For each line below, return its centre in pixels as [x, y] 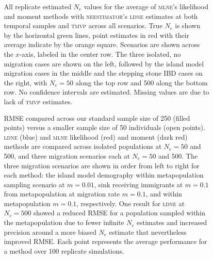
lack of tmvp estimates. [38, 101]
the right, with [26, 82]
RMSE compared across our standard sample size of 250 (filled [97, 118]
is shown [188, 25]
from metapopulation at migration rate [62, 194]
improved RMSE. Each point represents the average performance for [106, 241]
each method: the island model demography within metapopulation [104, 175]
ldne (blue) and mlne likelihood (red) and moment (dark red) [96, 137]
